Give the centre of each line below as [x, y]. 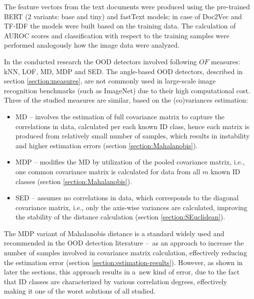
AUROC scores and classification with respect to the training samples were [117, 35]
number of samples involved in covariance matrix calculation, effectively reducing [126, 253]
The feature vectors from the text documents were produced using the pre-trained [127, 6]
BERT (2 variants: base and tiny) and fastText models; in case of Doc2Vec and [123, 16]
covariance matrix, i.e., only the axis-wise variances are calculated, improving [131, 207]
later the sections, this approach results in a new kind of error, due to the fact [122, 272]
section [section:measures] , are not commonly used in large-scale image [110, 81]
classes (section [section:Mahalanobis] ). [74, 181]
